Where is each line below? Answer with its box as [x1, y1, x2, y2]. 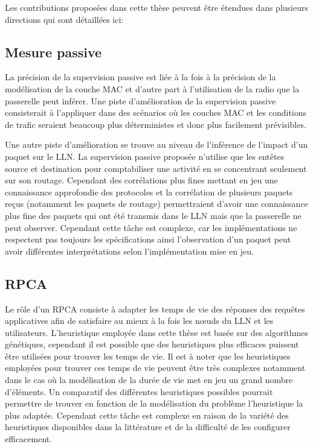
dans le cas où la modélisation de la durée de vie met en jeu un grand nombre [5, 373, 293, 386]
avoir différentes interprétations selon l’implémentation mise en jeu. [5, 244, 254, 257]
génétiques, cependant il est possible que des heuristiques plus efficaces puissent [5, 338, 299, 350]
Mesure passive [5, 42, 102, 61]
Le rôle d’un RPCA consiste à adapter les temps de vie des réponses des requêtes [5, 302, 305, 315]
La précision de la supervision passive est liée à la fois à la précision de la [5, 71, 276, 83]
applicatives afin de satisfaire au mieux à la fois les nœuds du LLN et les [5, 314, 274, 327]
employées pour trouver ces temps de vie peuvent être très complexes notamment [5, 361, 306, 374]
